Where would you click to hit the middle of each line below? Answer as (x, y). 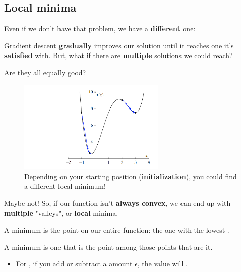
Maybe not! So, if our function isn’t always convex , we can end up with (117, 203)
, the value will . (162, 264)
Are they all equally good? (45, 72)
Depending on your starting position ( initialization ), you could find (131, 176)
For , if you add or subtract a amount (74, 264)
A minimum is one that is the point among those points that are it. (108, 247)
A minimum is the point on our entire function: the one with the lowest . (117, 230)
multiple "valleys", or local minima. (61, 213)
